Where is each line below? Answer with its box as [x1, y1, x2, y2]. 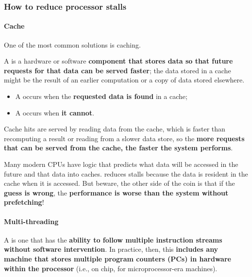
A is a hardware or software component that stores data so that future [4, 56, 233, 66]
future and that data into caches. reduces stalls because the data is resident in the [4, 168, 248, 179]
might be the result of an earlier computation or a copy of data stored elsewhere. [4, 75, 245, 85]
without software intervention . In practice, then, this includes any [4, 244, 218, 254]
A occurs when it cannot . [15, 107, 94, 117]
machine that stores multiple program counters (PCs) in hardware [4, 253, 231, 263]
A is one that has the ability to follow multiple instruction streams [4, 234, 222, 244]
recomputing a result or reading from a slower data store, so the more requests [4, 133, 245, 143]
